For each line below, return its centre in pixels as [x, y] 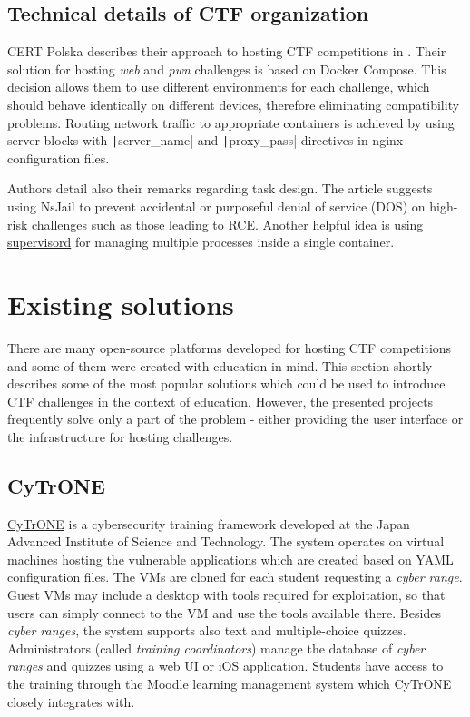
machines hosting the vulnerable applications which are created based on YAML [230, 559]
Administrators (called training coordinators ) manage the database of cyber [216, 648]
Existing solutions [121, 304]
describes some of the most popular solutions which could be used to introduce [226, 383]
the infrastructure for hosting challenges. [120, 436]
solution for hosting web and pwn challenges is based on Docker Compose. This [227, 69]
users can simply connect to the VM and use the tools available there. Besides [224, 612]
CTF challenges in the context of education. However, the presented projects [220, 401]
